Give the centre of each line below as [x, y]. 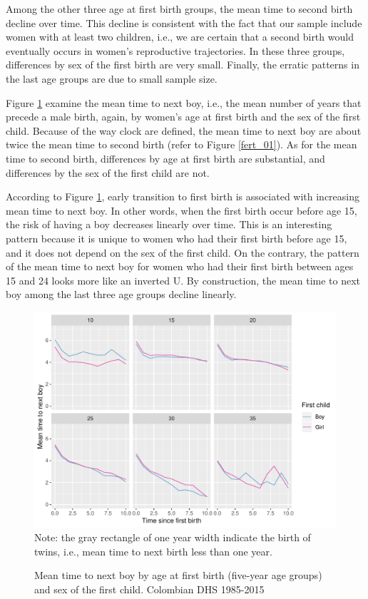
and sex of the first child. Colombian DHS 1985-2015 [149, 589]
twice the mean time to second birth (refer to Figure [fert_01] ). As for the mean [182, 144]
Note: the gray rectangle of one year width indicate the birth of [173, 537]
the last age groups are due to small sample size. [112, 78]
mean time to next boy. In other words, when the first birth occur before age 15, [182, 210]
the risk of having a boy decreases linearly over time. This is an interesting [169, 224]
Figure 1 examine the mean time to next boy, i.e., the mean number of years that [184, 102]
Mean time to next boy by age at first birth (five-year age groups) [178, 575]
